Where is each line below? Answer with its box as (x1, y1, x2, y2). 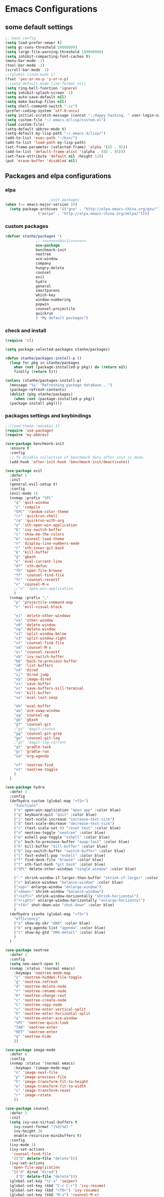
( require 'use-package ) (5, 428, 54, 433)
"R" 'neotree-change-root (14, 993, 67, 998)
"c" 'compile (14, 504, 41, 510)
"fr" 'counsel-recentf (14, 577, 60, 582)
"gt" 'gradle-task (14, 744, 51, 750)
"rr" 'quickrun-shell (14, 514, 58, 518)
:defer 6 (9, 1052, 27, 1057)
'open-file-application (11, 1165, 60, 1170)
